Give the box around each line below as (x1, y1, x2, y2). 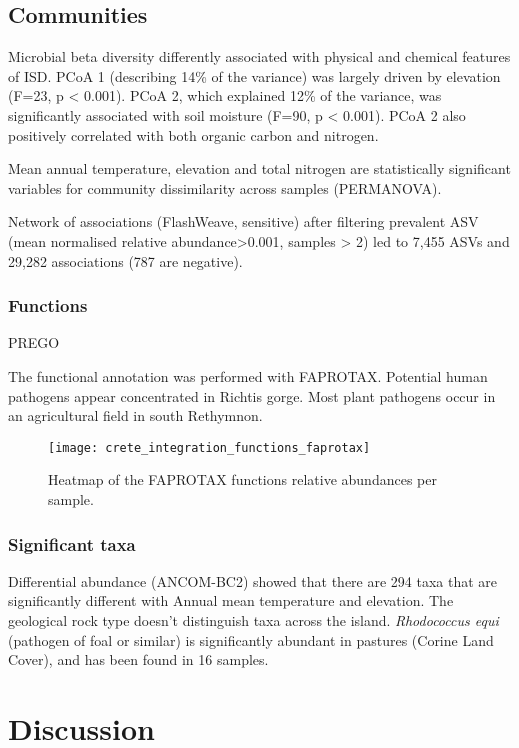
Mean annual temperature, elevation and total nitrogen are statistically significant (8, 158, 511, 179)
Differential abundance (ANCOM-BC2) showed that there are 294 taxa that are (8, 570, 498, 591)
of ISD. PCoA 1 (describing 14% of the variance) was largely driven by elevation (8, 65, 501, 86)
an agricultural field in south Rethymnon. (8, 405, 263, 426)
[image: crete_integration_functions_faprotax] (48, 440, 371, 455)
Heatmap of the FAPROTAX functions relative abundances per (48, 469, 437, 490)
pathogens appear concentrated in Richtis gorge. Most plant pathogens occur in (8, 385, 496, 406)
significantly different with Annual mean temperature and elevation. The (8, 590, 454, 611)
